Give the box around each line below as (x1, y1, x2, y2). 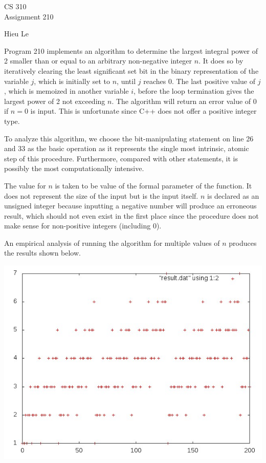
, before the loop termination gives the (134, 86, 254, 96)
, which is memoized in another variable (4, 86, 129, 96)
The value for (4, 180, 46, 191)
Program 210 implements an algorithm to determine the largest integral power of (4, 45, 258, 56)
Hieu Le (4, 28, 29, 39)
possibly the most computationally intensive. (4, 163, 144, 174)
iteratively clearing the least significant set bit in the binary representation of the (4, 65, 259, 76)
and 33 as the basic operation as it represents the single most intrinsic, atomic (4, 143, 249, 154)
